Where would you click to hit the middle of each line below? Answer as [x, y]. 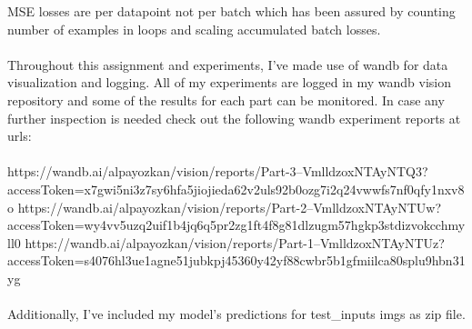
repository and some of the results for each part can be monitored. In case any [226, 100]
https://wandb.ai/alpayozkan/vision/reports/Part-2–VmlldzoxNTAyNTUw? [229, 207]
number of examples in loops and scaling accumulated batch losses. [194, 29]
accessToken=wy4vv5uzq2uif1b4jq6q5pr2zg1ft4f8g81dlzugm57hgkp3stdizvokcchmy [236, 225]
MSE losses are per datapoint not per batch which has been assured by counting [231, 11]
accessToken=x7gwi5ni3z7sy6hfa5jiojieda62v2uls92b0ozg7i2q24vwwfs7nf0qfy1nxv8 [236, 189]
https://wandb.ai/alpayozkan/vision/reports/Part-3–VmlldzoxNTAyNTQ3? [218, 171]
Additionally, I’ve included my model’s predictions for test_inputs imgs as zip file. [236, 314]
